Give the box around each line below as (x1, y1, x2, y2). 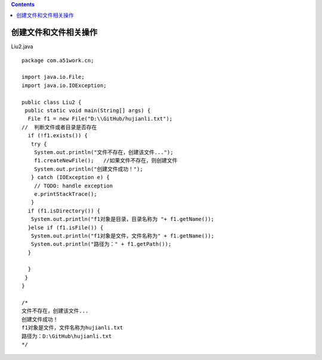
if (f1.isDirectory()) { (27, 207, 101, 214)
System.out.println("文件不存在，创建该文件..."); (33, 149, 174, 155)
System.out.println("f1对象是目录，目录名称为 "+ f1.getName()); (30, 216, 215, 223)
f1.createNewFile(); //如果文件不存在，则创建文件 (33, 157, 178, 164)
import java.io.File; (21, 73, 85, 81)
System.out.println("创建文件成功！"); (33, 165, 143, 173)
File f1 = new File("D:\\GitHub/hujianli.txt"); (27, 115, 173, 122)
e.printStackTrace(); (33, 190, 98, 197)
